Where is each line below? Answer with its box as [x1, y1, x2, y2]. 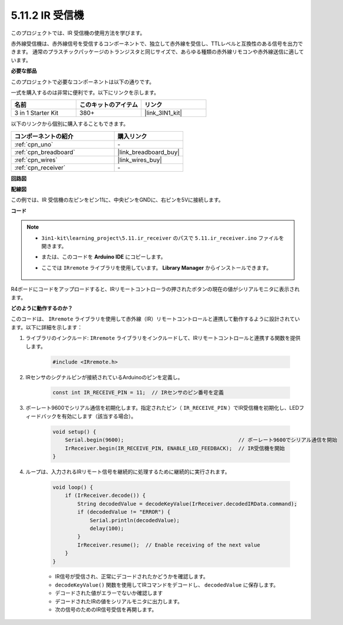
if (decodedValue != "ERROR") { [77, 509, 170, 516]
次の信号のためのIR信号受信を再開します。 [55, 606, 157, 613]
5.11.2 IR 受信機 [11, 9, 85, 22]
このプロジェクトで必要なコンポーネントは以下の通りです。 [11, 78, 155, 85]
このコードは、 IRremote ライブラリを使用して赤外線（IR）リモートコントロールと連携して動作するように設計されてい [11, 315, 300, 323]
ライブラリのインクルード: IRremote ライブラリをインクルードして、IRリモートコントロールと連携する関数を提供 [25, 335, 301, 342]
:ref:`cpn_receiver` [14, 163, 66, 172]
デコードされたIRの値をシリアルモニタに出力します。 [55, 597, 183, 605]
